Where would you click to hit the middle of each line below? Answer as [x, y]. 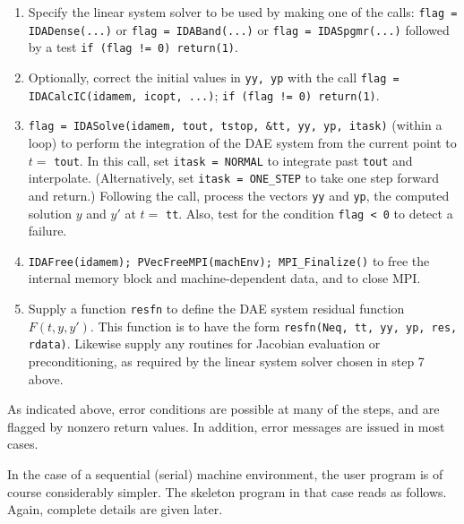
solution [50, 213]
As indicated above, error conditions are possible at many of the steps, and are [223, 409]
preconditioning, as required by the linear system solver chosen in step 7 [226, 361]
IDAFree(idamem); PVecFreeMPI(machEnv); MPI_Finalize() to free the [229, 260]
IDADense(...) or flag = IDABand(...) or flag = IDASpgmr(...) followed [239, 29]
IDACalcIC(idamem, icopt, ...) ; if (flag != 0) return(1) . [204, 94]
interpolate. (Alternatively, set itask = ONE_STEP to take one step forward [234, 178]
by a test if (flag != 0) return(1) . [133, 47]
